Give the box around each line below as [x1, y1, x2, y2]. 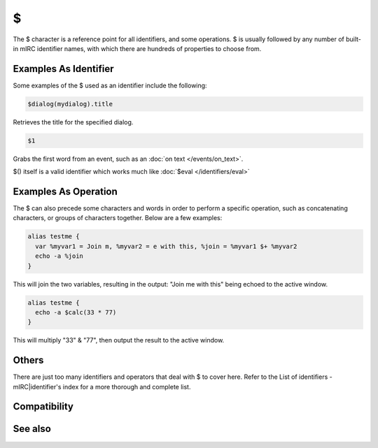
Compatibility [13, 400, 73, 412]
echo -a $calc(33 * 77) [35, 308, 117, 316]
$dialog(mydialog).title [27, 100, 113, 108]
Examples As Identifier [13, 63, 114, 75]
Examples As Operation [13, 185, 118, 197]
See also [13, 423, 52, 435]
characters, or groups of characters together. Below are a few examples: [13, 214, 223, 222]
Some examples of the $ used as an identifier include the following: [13, 81, 207, 89]
